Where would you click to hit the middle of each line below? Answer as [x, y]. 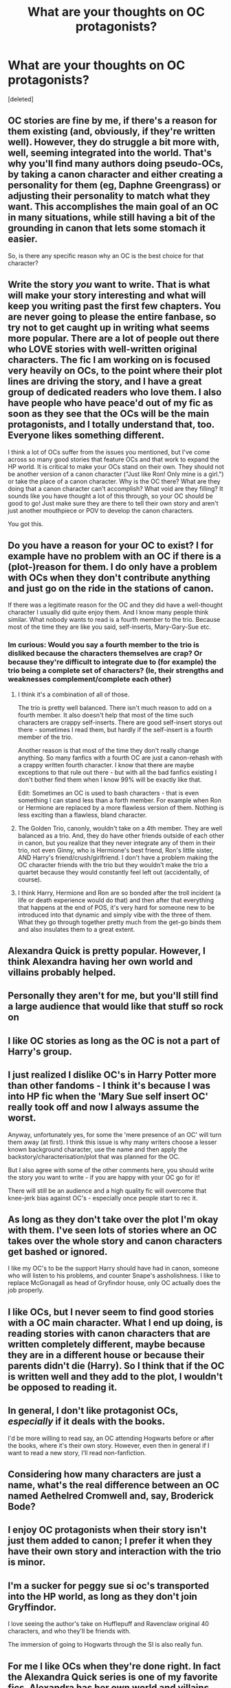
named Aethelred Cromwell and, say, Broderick [111, 1496]
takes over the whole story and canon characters [115, 1241]
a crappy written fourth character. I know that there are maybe [106, 764]
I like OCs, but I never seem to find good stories [111, 1312]
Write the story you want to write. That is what [109, 285]
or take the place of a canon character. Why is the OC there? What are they [114, 481]
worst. [22, 1118]
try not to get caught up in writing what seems [109, 328]
